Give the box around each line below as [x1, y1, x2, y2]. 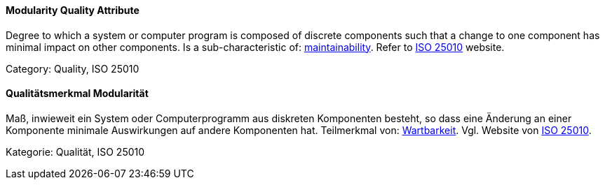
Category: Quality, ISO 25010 [6, 62, 140, 75]
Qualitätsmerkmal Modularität [6, 87, 149, 100]
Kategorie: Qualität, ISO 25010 [6, 145, 145, 158]
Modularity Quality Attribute [6, 4, 140, 16]
